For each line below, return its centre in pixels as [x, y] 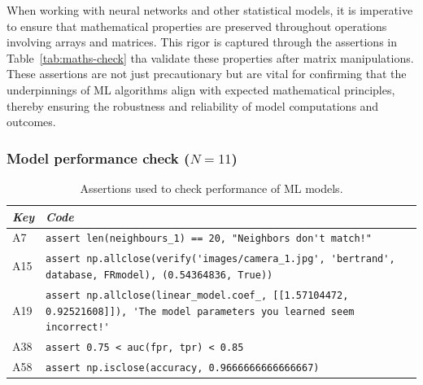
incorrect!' [78, 328]
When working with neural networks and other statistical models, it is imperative [210, 10]
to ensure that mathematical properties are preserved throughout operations [197, 26]
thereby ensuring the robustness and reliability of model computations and [193, 105]
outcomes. [31, 122]
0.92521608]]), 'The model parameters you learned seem [200, 311]
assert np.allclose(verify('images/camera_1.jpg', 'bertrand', [220, 259]
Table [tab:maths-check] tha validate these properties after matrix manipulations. [210, 57]
